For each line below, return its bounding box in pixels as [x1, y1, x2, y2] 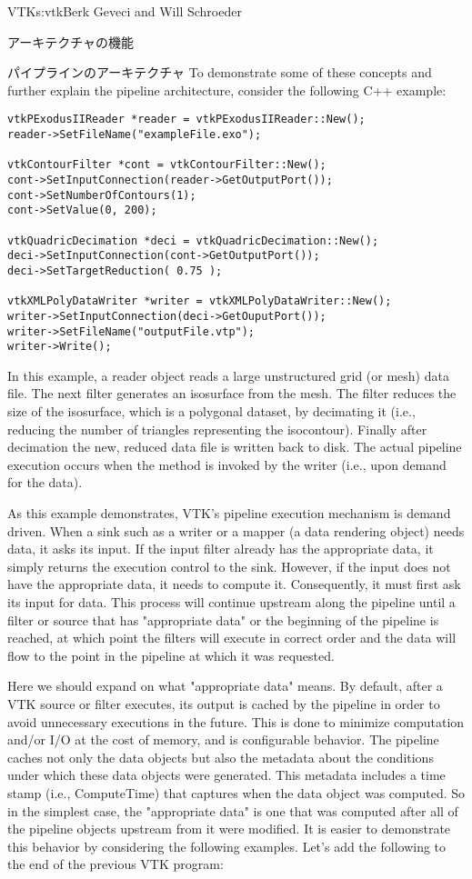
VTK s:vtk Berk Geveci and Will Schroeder [7, 2, 242, 20]
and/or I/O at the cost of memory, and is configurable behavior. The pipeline [7, 730, 439, 749]
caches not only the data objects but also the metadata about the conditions [7, 747, 434, 766]
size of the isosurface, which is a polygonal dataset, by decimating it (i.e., [7, 402, 416, 421]
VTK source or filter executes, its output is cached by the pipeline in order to [7, 694, 440, 713]
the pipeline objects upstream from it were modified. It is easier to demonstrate [7, 819, 451, 838]
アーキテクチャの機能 [7, 32, 135, 51]
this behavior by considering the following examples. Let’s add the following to [7, 836, 447, 855]
